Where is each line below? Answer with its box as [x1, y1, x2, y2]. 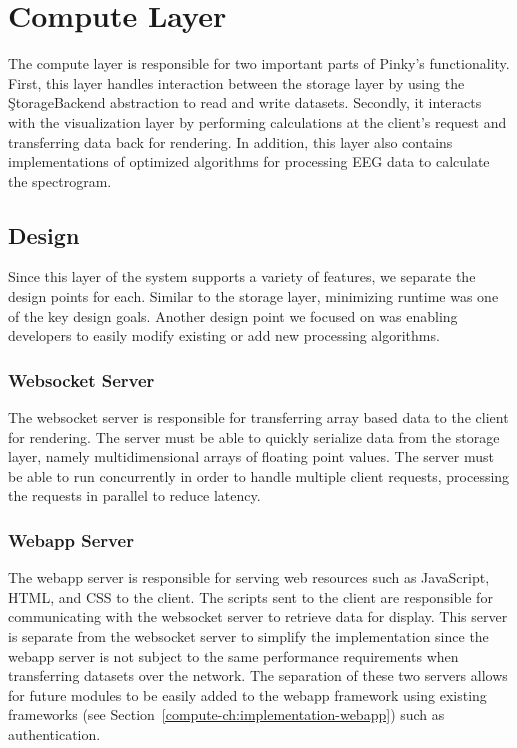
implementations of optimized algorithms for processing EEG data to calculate [8, 151, 490, 172]
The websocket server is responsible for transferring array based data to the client [8, 407, 509, 428]
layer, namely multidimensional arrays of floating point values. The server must [8, 446, 494, 467]
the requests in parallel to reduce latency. [8, 485, 261, 506]
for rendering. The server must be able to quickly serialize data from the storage [8, 426, 500, 447]
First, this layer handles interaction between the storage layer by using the [8, 72, 465, 93]
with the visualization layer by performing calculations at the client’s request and [8, 111, 507, 132]
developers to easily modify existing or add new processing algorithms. [8, 325, 440, 346]
